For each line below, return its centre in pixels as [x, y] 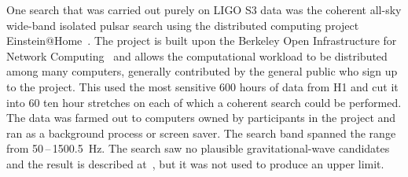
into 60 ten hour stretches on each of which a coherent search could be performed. [204, 102]
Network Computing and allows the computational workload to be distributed [197, 55]
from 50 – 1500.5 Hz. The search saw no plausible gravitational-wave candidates [198, 148]
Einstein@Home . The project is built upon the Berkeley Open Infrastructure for [202, 41]
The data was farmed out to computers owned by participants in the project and [201, 118]
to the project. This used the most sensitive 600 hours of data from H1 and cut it [202, 86]
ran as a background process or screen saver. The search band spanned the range [201, 133]
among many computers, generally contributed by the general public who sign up [202, 71]
